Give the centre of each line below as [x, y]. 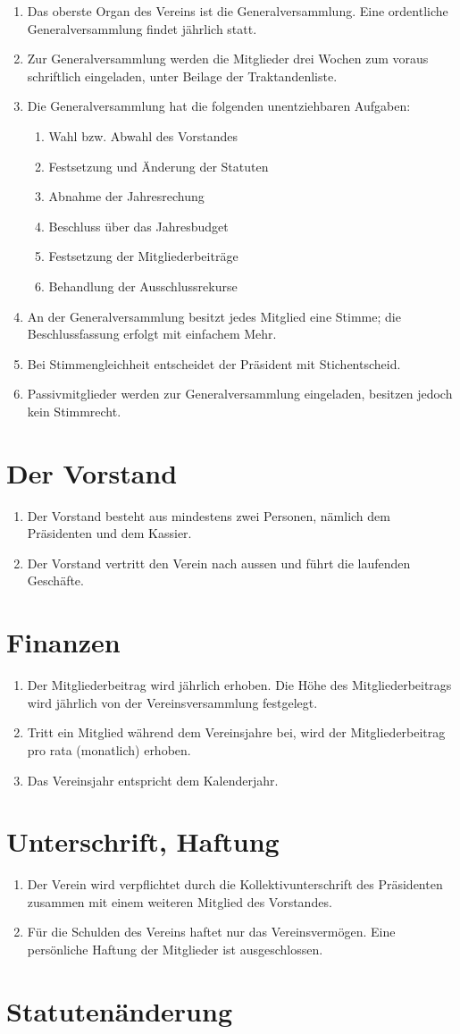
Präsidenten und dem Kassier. [109, 533]
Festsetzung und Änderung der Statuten [159, 166]
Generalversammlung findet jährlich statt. [142, 28]
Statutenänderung [119, 1010]
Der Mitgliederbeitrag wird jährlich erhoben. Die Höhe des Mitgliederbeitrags [239, 685]
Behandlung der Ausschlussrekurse [143, 286]
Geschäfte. [55, 580]
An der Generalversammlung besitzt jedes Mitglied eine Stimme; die [214, 316]
